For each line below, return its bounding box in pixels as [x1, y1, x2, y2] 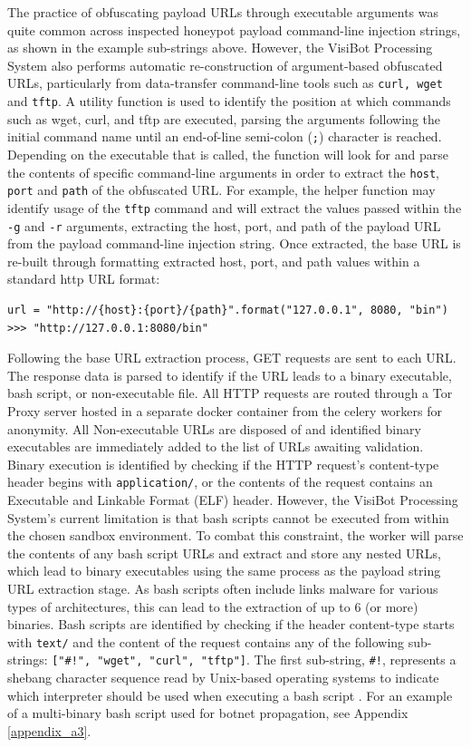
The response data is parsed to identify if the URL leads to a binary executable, [7, 365, 452, 384]
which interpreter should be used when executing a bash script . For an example [7, 685, 453, 704]
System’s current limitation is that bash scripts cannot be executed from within [7, 508, 449, 527]
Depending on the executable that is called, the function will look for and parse [7, 144, 448, 163]
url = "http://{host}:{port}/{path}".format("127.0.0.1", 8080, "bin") [7, 303, 448, 316]
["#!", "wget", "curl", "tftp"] [52, 655, 246, 668]
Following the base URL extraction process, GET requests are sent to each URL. [7, 348, 457, 367]
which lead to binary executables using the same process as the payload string [7, 561, 441, 580]
